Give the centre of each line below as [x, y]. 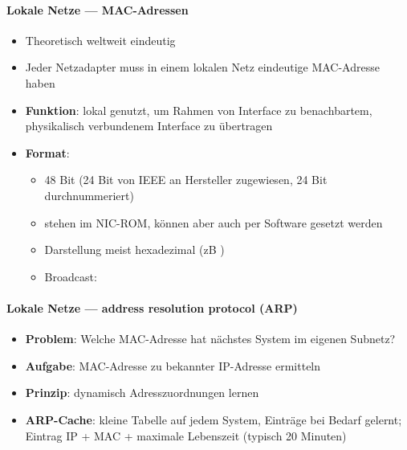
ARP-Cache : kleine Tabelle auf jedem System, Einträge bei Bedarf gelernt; [214, 419]
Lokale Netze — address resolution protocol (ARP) [152, 307]
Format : [47, 152]
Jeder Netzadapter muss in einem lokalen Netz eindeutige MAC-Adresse [202, 67]
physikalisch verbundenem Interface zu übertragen [149, 126]
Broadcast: [71, 276]
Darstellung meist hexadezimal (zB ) [134, 250]
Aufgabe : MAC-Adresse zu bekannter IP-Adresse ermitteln [173, 365]
